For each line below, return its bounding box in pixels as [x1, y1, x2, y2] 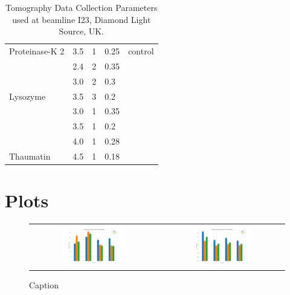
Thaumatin [9, 149, 51, 162]
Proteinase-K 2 [9, 45, 65, 57]
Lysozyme [9, 89, 46, 102]
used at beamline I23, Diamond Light [12, 13, 151, 25]
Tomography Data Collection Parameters [5, 1, 158, 13]
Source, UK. [59, 25, 104, 37]
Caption [29, 278, 59, 291]
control [128, 45, 154, 57]
